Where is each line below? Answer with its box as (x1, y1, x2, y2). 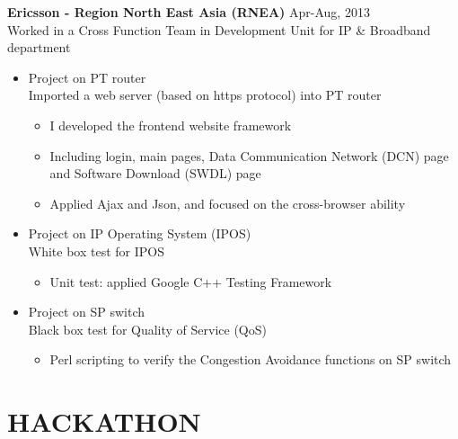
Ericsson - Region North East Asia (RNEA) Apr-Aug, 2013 (7, 3, 370, 21)
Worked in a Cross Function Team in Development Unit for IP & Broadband (7, 20, 431, 39)
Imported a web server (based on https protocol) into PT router (28, 85, 382, 104)
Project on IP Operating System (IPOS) (28, 224, 251, 243)
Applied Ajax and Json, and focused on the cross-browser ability (49, 193, 406, 212)
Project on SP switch (28, 302, 145, 321)
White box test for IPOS (28, 241, 165, 260)
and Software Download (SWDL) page (49, 164, 261, 183)
